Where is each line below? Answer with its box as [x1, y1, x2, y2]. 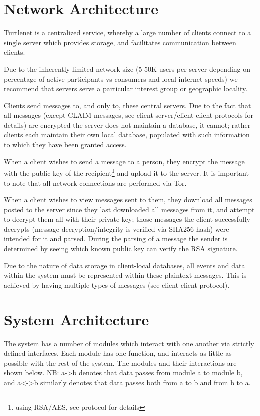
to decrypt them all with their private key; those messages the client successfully [4, 214, 250, 224]
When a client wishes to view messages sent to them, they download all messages [4, 194, 252, 205]
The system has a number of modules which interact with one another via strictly [4, 338, 254, 348]
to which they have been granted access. [4, 139, 127, 150]
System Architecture [4, 309, 149, 329]
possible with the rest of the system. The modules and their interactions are [4, 357, 237, 368]
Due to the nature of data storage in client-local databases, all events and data [4, 260, 245, 270]
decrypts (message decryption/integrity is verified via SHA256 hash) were [4, 223, 229, 234]
